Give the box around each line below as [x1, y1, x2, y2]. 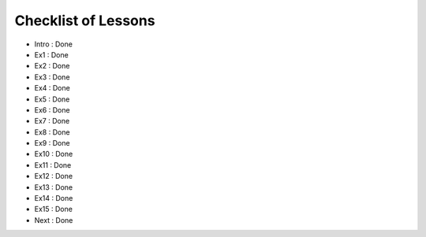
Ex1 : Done [34, 50, 69, 59]
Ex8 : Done [34, 127, 70, 137]
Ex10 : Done [34, 150, 73, 159]
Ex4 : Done [34, 83, 70, 93]
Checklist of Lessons [14, 12, 155, 29]
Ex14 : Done [34, 194, 73, 203]
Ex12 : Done [34, 172, 73, 181]
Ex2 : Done [34, 61, 70, 71]
